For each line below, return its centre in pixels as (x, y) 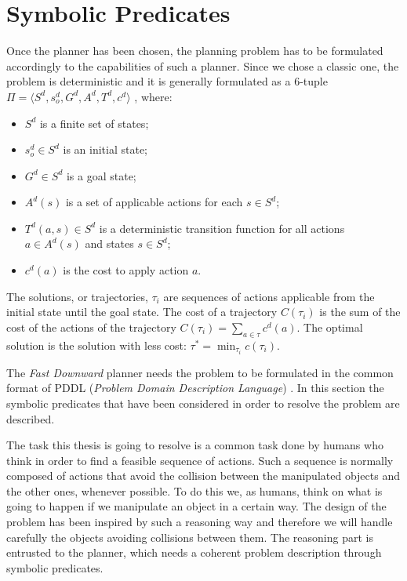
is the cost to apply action (126, 270)
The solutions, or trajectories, (77, 296)
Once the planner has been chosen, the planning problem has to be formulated (195, 51)
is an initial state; (105, 149)
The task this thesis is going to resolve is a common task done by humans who (195, 445)
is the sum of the (360, 312)
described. (31, 418)
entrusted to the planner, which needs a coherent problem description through (194, 552)
